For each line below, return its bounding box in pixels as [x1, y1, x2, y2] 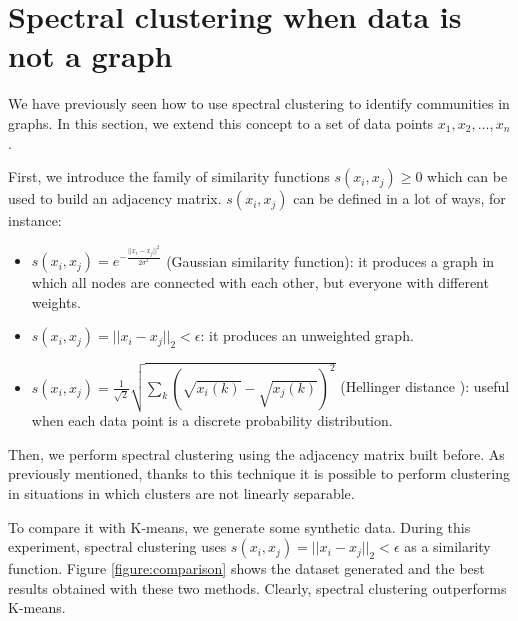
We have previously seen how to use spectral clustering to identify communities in [8, 93, 510, 114]
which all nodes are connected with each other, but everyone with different [31, 272, 489, 293]
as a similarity [404, 536, 491, 557]
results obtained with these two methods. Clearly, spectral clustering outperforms [8, 577, 507, 598]
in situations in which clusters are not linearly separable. [8, 482, 355, 503]
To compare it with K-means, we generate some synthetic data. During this [8, 516, 471, 537]
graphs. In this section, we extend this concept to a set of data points [8, 112, 434, 133]
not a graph [8, 35, 173, 76]
